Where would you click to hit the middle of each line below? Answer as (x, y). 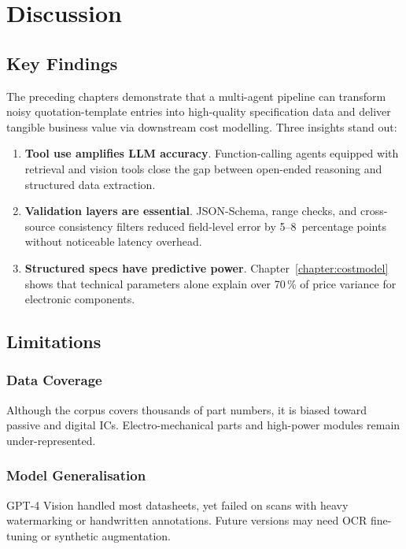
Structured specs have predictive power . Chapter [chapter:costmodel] (207, 267)
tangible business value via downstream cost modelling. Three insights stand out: (202, 126)
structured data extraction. (90, 184)
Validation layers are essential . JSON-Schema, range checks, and (191, 211)
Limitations (54, 341)
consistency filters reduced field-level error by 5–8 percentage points (222, 226)
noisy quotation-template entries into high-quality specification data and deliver (199, 111)
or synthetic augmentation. (106, 535)
